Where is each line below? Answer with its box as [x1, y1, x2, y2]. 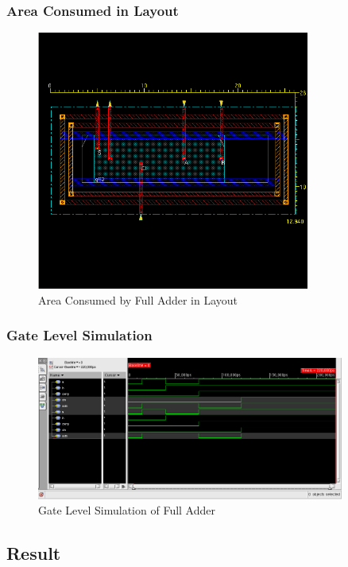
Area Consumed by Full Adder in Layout [38, 291, 238, 308]
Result [6, 541, 61, 565]
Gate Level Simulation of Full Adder [38, 502, 215, 518]
